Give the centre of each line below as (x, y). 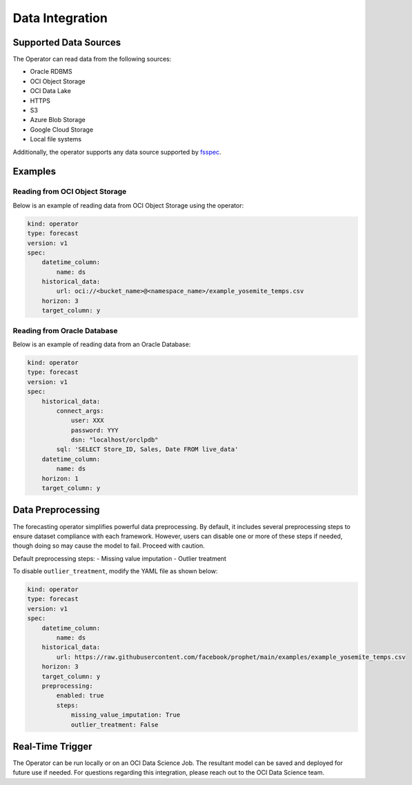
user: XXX (87, 420)
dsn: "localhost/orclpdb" (115, 440)
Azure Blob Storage (58, 120)
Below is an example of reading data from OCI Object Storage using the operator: (128, 205)
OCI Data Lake (51, 91)
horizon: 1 (60, 478)
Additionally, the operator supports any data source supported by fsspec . (117, 152)
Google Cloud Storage (61, 129)
